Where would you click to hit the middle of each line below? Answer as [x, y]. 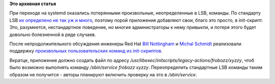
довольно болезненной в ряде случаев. [53, 34]
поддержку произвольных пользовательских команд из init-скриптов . [86, 51]
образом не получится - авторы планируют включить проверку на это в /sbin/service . [103, 74]
